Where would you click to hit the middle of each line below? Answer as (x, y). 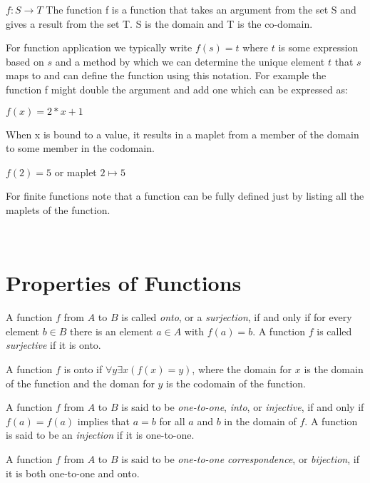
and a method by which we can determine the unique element (190, 61)
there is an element (112, 331)
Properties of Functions (124, 283)
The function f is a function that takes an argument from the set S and (201, 9)
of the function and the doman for (80, 383)
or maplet (76, 172)
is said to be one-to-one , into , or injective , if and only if (243, 407)
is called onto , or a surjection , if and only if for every (237, 317)
